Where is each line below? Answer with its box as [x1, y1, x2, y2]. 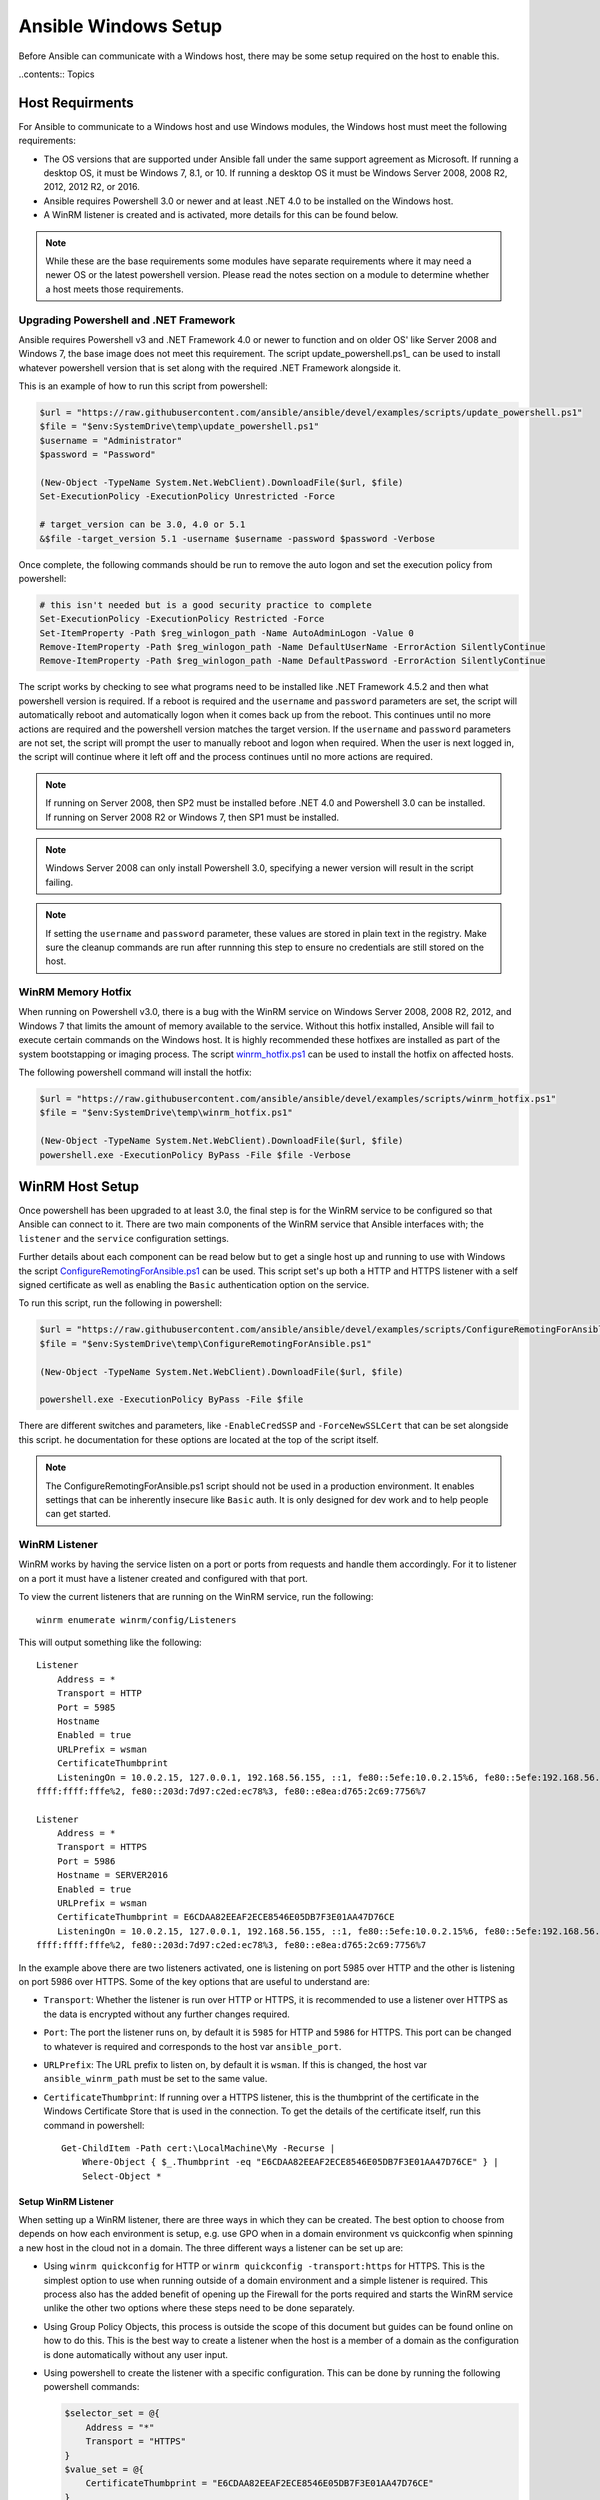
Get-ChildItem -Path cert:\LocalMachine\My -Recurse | [61, 2142, 336, 2154]
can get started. [45, 1508, 112, 1520]
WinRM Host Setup [18, 1178, 140, 1195]
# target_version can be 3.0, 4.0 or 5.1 [39, 519, 246, 530]
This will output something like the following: [18, 1636, 202, 1648]
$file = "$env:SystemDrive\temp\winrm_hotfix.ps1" [39, 1107, 294, 1119]
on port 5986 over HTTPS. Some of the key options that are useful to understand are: [18, 1975, 370, 1987]
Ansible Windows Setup [18, 15, 223, 37]
